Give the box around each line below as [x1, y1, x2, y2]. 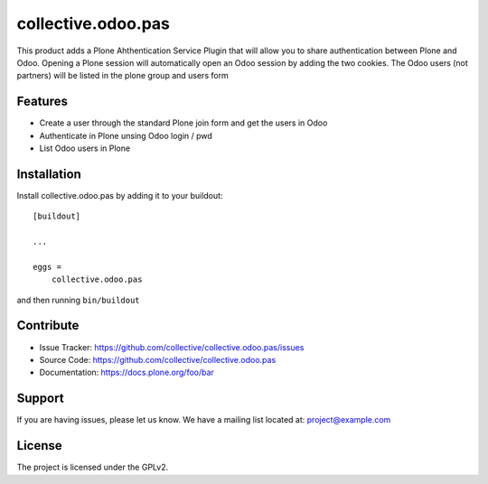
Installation [16, 166, 81, 181]
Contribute [16, 318, 80, 333]
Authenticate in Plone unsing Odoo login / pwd [39, 130, 212, 141]
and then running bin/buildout [16, 294, 140, 305]
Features [16, 94, 68, 109]
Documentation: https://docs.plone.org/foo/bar [39, 367, 214, 378]
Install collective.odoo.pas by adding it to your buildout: [16, 190, 223, 200]
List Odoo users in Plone [39, 143, 131, 154]
